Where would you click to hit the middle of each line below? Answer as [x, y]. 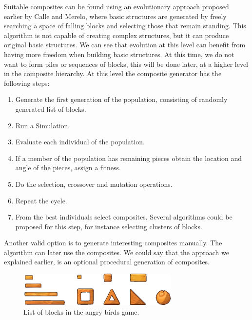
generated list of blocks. [51, 109]
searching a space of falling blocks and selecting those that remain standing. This [125, 26]
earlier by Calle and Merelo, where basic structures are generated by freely [115, 16]
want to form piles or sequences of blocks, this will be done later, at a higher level [126, 64]
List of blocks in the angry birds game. [81, 312]
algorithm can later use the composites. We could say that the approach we [116, 252]
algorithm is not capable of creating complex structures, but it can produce [116, 35]
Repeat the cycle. [41, 200]
